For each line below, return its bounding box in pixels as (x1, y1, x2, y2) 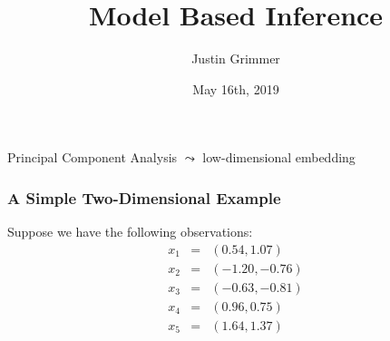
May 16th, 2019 (192, 79, 279, 98)
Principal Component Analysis (7, 148, 178, 167)
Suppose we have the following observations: (7, 222, 253, 241)
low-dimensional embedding (202, 148, 356, 167)
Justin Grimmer (191, 49, 280, 68)
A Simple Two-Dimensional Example (7, 186, 281, 209)
